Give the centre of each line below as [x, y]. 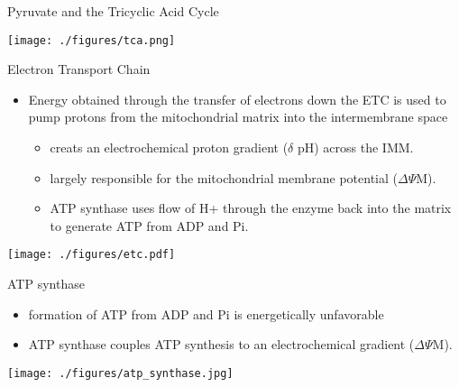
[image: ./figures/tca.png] [92, 40]
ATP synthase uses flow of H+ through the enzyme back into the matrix [251, 208]
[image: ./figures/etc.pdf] [92, 255]
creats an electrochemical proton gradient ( [169, 147]
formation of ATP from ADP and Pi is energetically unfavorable [206, 313]
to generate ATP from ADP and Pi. [149, 225]
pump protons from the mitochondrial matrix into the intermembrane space [238, 117]
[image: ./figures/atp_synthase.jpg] [120, 373]
